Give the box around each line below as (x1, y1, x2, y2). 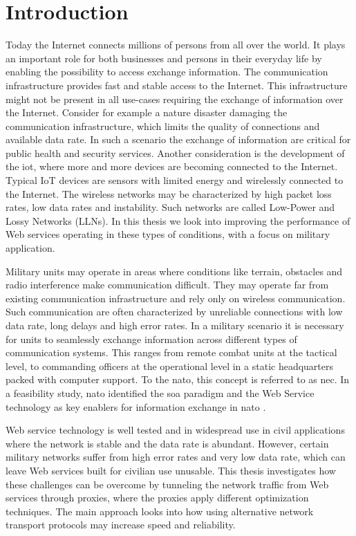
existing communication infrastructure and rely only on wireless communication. (6, 290, 346, 305)
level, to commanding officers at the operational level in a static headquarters (6, 358, 334, 373)
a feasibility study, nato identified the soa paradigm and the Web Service (6, 385, 315, 400)
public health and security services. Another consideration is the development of (6, 145, 345, 160)
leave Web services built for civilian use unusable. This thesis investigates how (6, 463, 336, 477)
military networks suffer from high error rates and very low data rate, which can (6, 450, 346, 464)
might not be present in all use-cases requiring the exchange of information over (6, 91, 344, 106)
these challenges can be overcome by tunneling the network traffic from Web (6, 477, 329, 491)
